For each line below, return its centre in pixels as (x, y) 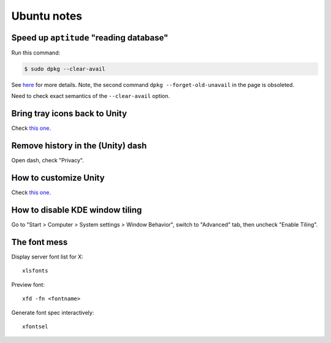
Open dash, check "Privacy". (48, 160)
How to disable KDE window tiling (77, 210)
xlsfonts (35, 271)
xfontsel (35, 326)
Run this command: (36, 53)
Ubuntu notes (47, 16)
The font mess (40, 242)
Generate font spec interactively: (53, 312)
